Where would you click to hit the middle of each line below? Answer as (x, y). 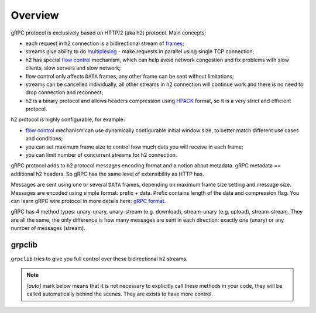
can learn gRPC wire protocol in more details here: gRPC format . (88, 201)
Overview (35, 15)
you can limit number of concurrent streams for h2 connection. (101, 155)
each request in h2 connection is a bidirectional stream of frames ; (105, 43)
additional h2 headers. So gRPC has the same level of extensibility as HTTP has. (107, 174)
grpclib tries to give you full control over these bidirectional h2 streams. (99, 259)
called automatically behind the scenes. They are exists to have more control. (120, 294)
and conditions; (44, 139)
